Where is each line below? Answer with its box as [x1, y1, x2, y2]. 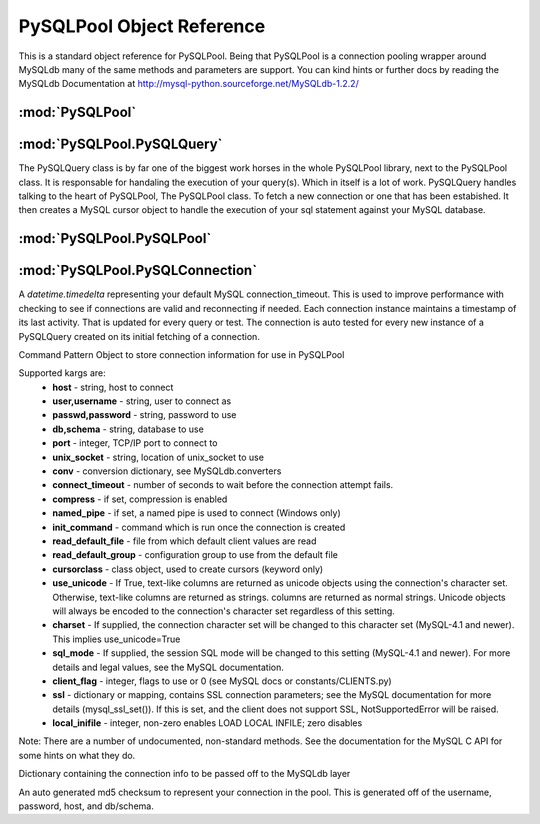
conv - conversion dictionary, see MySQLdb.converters [52, 465, 282, 477]
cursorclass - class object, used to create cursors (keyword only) [52, 563, 324, 575]
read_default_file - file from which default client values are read [52, 535, 317, 547]
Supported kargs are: [18, 367, 106, 379]
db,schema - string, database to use [52, 423, 204, 435]
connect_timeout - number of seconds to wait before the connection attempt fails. [52, 479, 394, 491]
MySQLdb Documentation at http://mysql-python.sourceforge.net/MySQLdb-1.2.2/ [18, 78, 359, 90]
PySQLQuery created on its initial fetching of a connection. [18, 330, 260, 342]
